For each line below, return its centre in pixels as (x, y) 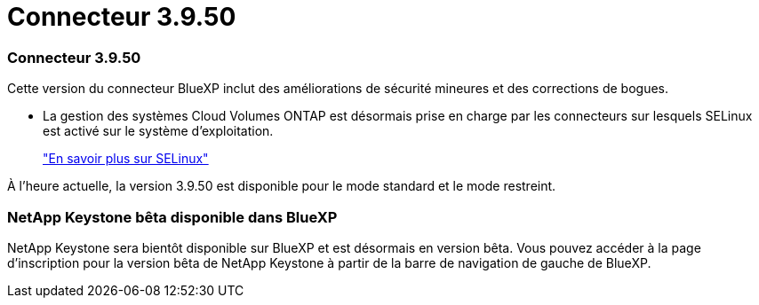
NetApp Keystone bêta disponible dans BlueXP (172, 217)
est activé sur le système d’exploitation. (158, 131)
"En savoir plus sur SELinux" (126, 159)
